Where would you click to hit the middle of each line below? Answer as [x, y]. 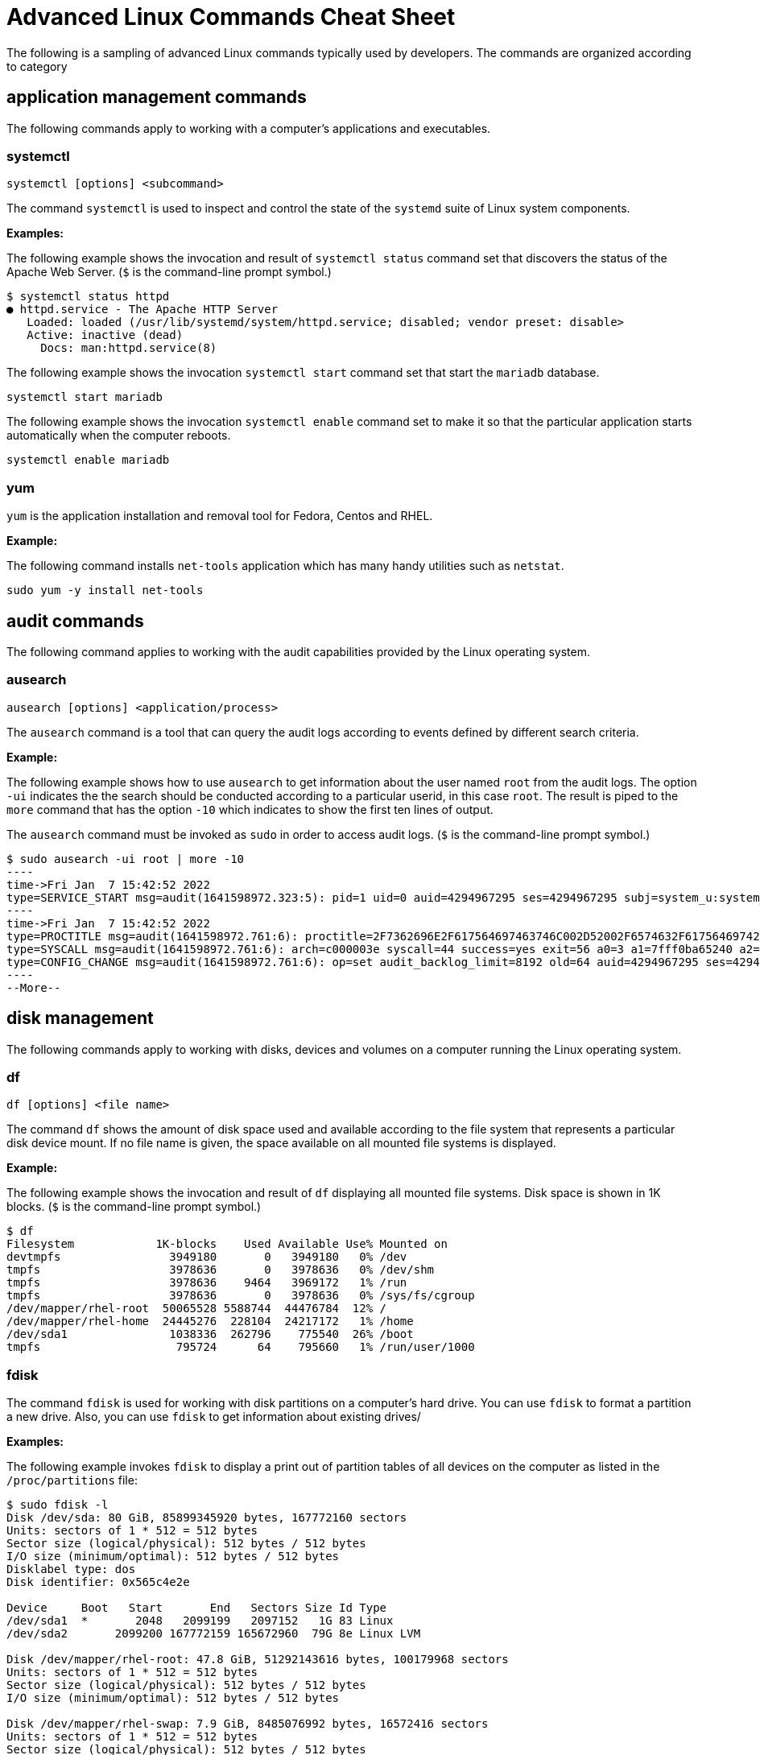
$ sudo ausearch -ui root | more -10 [126, 859]
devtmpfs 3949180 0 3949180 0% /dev [207, 1257]
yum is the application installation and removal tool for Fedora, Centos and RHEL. [220, 516]
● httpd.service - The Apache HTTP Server [142, 310]
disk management [80, 1018]
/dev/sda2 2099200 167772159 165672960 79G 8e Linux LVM [214, 1634]
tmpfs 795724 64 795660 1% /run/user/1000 [241, 1347]
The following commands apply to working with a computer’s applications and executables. [249, 128]
